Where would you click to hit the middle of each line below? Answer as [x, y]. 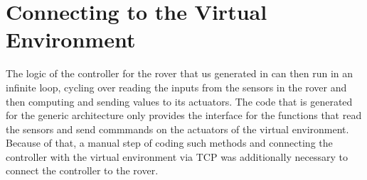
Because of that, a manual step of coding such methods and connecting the [169, 143]
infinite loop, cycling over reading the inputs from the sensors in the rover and [176, 87]
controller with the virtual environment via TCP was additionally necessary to [177, 156]
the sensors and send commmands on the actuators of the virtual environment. [177, 129]
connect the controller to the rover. [82, 170]
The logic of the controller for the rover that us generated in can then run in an [180, 73]
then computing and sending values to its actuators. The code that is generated [179, 101]
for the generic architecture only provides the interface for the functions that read [184, 115]
